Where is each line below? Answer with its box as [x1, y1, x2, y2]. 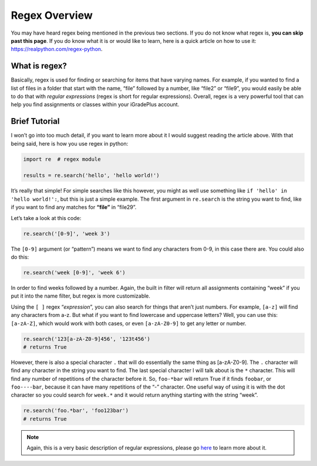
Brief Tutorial [11, 116, 60, 126]
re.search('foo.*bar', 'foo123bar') [23, 407, 129, 414]
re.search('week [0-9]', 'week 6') [23, 269, 126, 276]
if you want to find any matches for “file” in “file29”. [11, 204, 137, 211]
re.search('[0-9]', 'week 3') [23, 230, 110, 237]
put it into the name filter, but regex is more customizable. [11, 292, 151, 299]
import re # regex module [23, 156, 101, 163]
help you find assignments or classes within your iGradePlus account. [11, 101, 180, 108]
